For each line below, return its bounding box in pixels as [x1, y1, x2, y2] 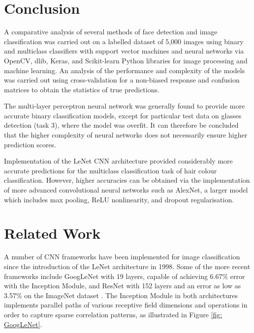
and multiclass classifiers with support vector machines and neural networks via [4, 46, 244, 56]
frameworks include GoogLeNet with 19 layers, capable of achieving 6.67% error [4, 271, 245, 281]
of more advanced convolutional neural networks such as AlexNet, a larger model [4, 185, 248, 195]
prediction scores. [4, 139, 57, 149]
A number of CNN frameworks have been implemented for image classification [4, 251, 240, 262]
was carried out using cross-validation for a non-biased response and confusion [4, 75, 240, 85]
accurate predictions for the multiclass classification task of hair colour [4, 165, 217, 175]
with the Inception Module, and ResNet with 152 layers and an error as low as [4, 280, 241, 291]
